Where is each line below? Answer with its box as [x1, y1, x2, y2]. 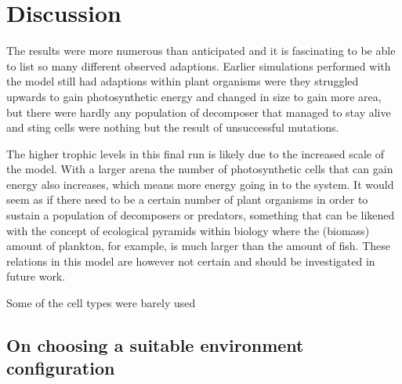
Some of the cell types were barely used [6, 295, 196, 311]
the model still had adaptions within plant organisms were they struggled [6, 73, 359, 89]
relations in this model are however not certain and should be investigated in [6, 252, 375, 269]
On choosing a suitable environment [6, 333, 304, 357]
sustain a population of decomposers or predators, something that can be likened [6, 207, 395, 223]
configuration [6, 356, 115, 380]
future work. [6, 268, 66, 284]
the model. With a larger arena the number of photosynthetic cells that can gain [6, 161, 393, 177]
